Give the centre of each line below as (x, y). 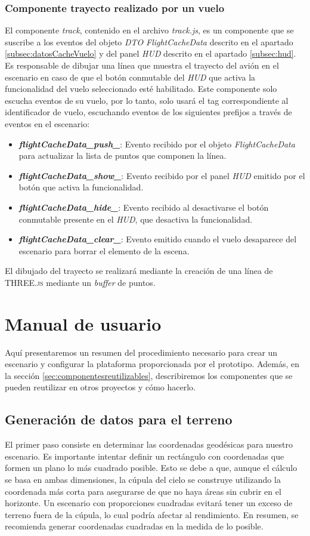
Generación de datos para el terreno (119, 419)
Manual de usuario (83, 323)
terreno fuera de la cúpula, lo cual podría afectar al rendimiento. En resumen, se (152, 514)
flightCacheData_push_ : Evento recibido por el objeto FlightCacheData (157, 144)
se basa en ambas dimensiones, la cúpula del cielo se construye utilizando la (143, 479)
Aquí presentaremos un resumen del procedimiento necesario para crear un (141, 352)
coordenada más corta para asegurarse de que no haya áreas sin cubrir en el (143, 491)
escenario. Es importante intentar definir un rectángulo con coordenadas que (145, 456)
